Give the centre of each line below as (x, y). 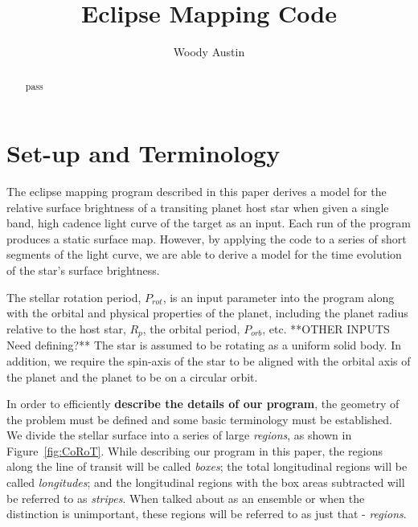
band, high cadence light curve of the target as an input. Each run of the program (209, 223)
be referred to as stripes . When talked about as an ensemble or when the (186, 498)
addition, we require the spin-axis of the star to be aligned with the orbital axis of (209, 360)
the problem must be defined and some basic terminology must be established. (200, 419)
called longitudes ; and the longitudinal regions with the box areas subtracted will (206, 482)
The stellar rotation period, (74, 297)
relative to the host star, (66, 328)
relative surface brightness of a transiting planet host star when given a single (198, 207)
